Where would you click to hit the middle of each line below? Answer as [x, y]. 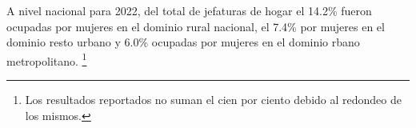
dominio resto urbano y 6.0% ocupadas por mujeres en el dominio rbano [183, 42]
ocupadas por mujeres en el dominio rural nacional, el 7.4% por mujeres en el [196, 26]
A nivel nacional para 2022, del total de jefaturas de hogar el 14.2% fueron [189, 10]
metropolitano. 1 [47, 59]
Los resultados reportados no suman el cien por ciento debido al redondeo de [213, 100]
